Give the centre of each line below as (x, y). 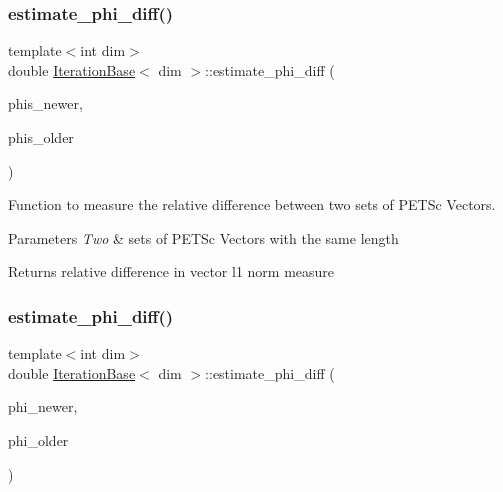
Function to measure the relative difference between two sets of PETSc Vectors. (252, 204)
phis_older (41, 137)
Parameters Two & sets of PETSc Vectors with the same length (203, 237)
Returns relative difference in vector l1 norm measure (171, 271)
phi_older (38, 439)
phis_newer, (45, 103)
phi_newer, (43, 406)
